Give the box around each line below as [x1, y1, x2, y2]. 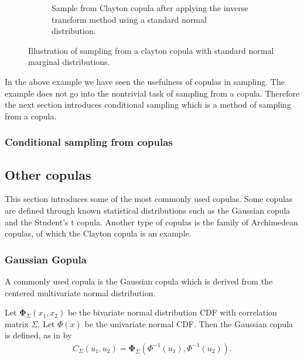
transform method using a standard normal [52, 13, 207, 25]
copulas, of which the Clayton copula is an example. [5, 227, 192, 239]
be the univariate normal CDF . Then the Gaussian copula [84, 317, 293, 330]
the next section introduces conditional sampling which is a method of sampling [5, 98, 291, 111]
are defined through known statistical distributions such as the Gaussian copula [5, 204, 291, 216]
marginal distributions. [28, 56, 110, 68]
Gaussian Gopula [5, 252, 87, 266]
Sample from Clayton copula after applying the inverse [52, 2, 248, 13]
